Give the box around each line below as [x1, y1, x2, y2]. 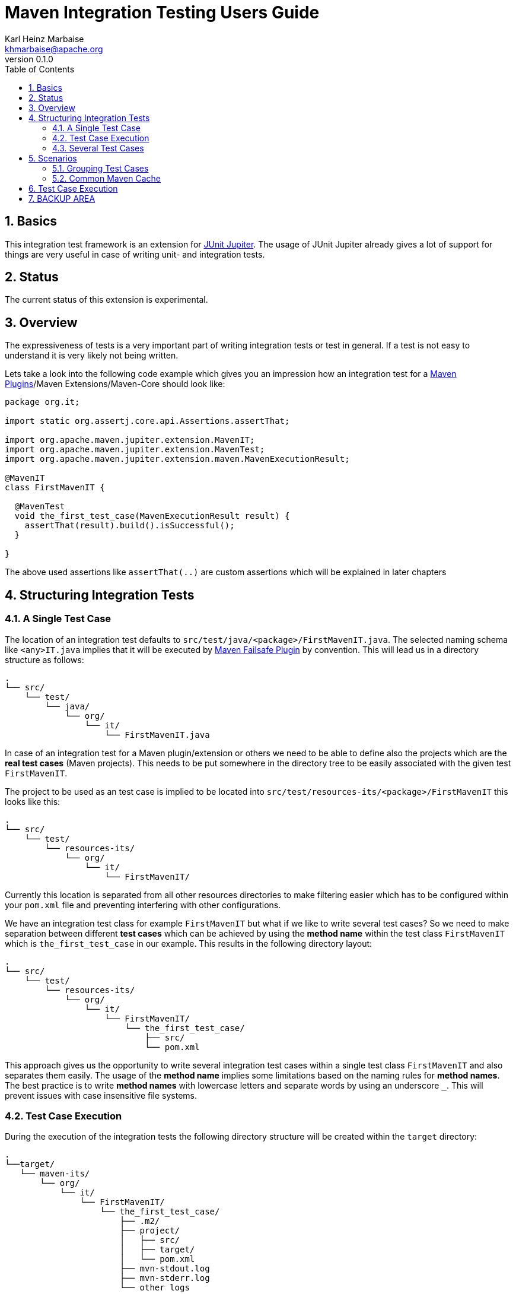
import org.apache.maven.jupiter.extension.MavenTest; [5, 445, 265, 455]
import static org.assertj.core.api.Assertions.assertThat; [5, 416, 290, 426]
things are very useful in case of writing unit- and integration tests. [5, 249, 265, 259]
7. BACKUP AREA [28, 193, 95, 204]
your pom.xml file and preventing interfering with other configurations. [5, 899, 281, 910]
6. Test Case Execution [28, 183, 118, 194]
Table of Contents [5, 64, 75, 74]
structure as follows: [5, 654, 84, 665]
